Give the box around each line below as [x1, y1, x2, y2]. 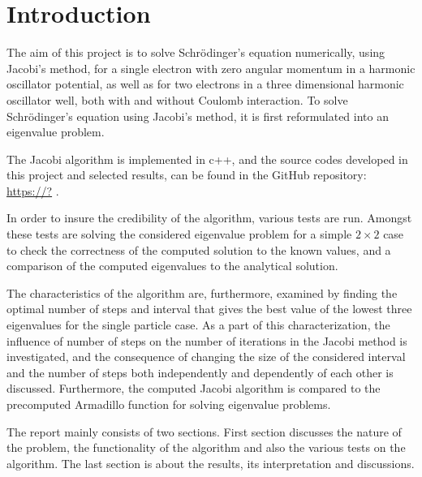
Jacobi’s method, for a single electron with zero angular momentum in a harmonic [6, 59, 416, 76]
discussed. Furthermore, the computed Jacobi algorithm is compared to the [6, 380, 381, 397]
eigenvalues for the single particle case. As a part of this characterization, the [6, 316, 390, 333]
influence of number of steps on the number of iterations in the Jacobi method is [6, 332, 407, 349]
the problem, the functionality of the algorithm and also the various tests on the [6, 439, 406, 456]
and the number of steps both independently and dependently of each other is [6, 363, 394, 380]
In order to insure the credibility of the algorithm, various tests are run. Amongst [6, 209, 412, 226]
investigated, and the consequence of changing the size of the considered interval [6, 348, 406, 365]
